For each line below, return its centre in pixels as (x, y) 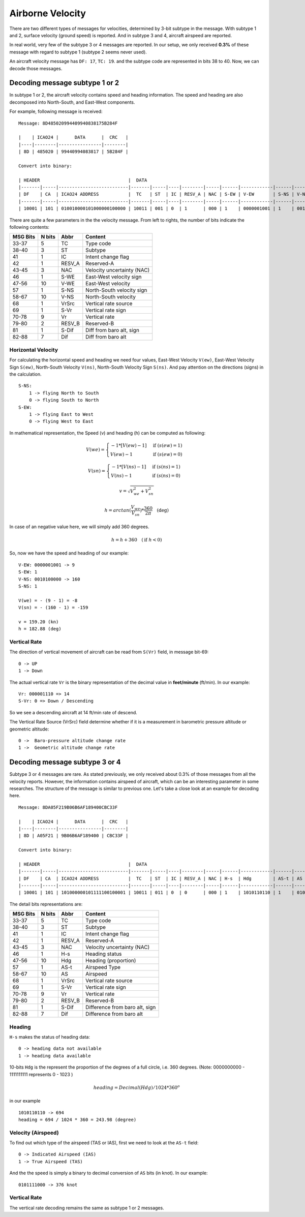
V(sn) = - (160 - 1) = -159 (53, 608)
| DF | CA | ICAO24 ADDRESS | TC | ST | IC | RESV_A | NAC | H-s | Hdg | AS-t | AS (160, 878)
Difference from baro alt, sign (121, 1008)
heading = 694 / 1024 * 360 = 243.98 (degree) (78, 1119)
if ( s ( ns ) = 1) (166, 467)
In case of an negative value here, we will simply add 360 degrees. (79, 527)
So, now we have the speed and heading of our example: (69, 553)
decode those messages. (36, 68)
